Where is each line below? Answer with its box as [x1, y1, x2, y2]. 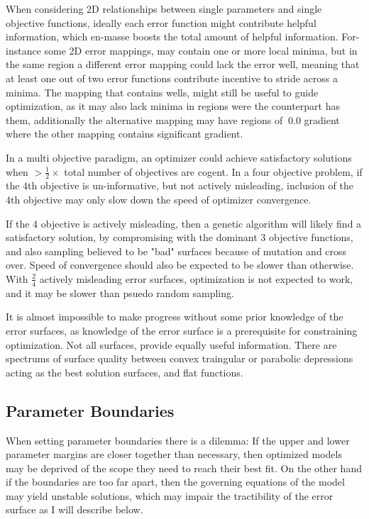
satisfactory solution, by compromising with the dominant [6, 230, 258, 245]
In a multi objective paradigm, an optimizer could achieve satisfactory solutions [6, 150, 352, 164]
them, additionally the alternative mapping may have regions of [6, 112, 283, 127]
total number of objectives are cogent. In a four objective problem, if [64, 164, 363, 179]
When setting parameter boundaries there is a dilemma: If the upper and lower [6, 432, 350, 447]
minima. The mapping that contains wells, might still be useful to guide [6, 84, 319, 99]
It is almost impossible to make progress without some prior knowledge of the [6, 309, 343, 324]
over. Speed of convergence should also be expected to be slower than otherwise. [6, 257, 354, 272]
